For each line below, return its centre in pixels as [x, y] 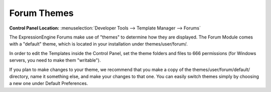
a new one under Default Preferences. [49, 83]
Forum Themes [41, 13]
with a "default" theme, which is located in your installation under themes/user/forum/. [99, 44]
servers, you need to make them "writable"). [55, 60]
